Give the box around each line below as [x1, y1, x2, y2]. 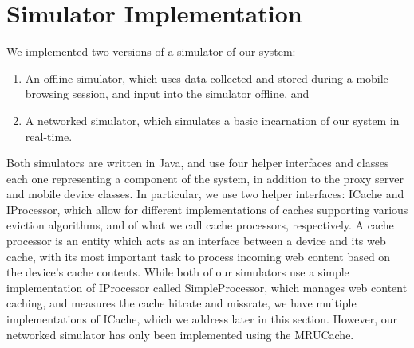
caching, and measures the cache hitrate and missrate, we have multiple [6, 295, 357, 311]
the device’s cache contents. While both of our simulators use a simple [6, 264, 349, 280]
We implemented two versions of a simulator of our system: [6, 43, 296, 60]
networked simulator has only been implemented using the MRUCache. [6, 326, 354, 342]
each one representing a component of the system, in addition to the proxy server [6, 170, 404, 186]
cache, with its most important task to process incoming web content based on [6, 248, 391, 264]
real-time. [25, 127, 73, 144]
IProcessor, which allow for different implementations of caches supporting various [6, 201, 408, 217]
